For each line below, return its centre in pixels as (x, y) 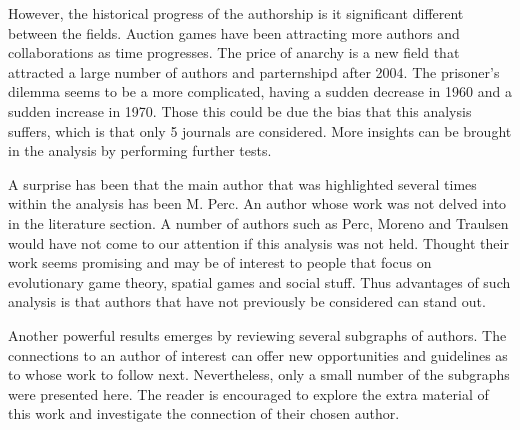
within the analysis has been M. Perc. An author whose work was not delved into (257, 203)
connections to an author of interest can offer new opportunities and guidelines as (258, 354)
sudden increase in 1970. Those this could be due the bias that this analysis (240, 110)
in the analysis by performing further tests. (140, 150)
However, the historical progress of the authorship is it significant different (236, 13)
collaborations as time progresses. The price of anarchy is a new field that (234, 52)
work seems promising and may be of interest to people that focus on (220, 262)
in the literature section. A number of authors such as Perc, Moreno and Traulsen (258, 222)
